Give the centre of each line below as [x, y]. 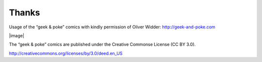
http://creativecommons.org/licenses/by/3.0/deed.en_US [66, 53]
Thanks [25, 12]
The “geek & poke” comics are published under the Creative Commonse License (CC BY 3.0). [102, 44]
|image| [16, 36]
